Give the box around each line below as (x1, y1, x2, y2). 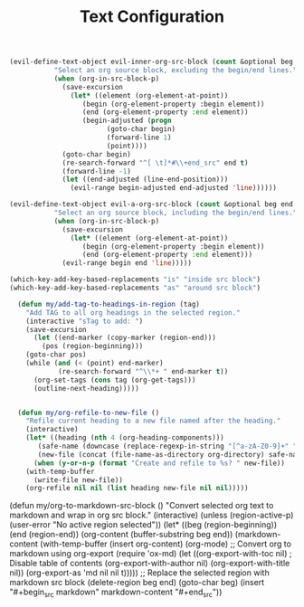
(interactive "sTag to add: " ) (25, 317, 144, 326)
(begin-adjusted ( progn (81, 116, 172, 126)
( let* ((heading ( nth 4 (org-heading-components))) (25, 433, 224, 442)
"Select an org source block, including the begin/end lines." (53, 208, 298, 218)
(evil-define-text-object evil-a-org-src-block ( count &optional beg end (9, 200, 294, 209)
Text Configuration (80, 6, 224, 27)
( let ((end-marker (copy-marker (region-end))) (33, 333, 217, 343)
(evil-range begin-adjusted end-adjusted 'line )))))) (70, 184, 278, 193)
